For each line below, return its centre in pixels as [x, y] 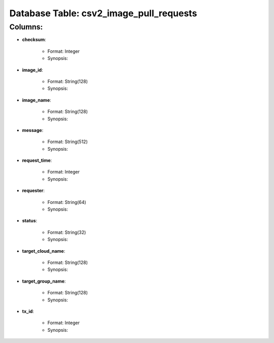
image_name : [37, 100]
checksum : [34, 40]
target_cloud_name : [44, 251]
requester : [33, 191]
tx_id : [28, 311]
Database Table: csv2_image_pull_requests [103, 13]
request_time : [37, 160]
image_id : [32, 70]
